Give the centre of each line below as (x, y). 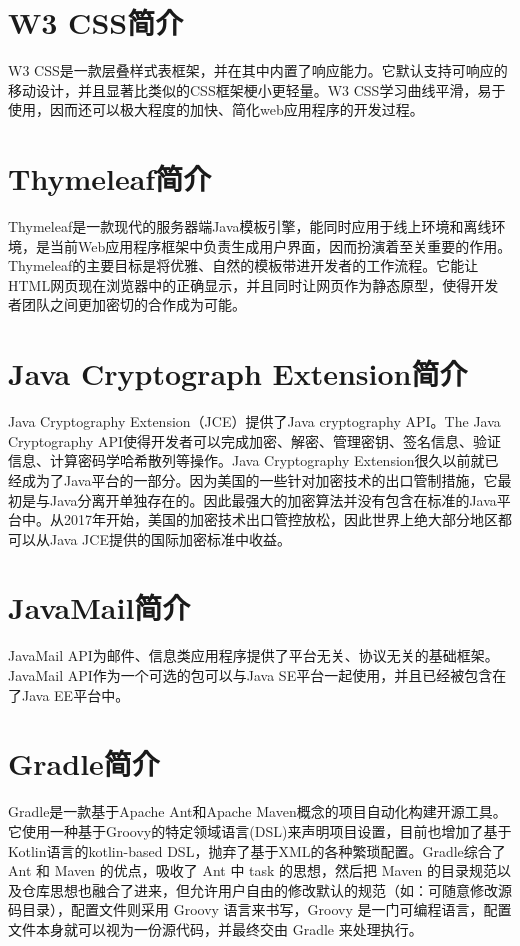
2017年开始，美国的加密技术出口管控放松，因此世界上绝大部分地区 (280, 519)
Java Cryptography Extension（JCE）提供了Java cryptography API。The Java (254, 421)
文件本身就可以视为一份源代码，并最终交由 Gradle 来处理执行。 (215, 928)
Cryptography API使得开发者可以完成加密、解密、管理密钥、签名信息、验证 (255, 440)
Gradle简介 (84, 763)
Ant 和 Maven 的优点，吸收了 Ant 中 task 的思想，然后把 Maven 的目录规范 (252, 870)
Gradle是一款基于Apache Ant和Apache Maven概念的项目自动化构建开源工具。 (257, 811)
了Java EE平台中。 (69, 694)
